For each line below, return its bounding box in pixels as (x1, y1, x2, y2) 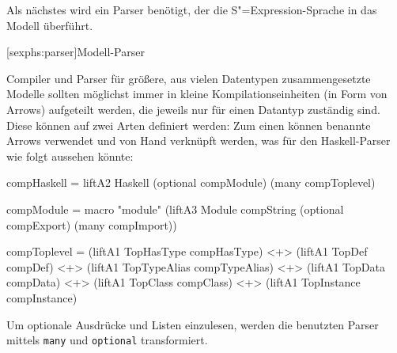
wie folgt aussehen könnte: (6, 147, 134, 164)
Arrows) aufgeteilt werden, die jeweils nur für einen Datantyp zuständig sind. (6, 101, 380, 117)
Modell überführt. (6, 17, 93, 33)
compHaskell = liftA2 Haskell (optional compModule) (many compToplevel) (6, 174, 376, 191)
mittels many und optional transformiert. (6, 332, 208, 348)
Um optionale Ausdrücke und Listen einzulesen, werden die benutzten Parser (6, 316, 379, 332)
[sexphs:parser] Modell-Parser (6, 44, 145, 60)
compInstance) (6, 289, 78, 306)
